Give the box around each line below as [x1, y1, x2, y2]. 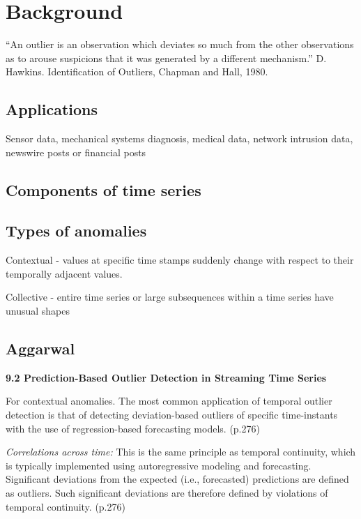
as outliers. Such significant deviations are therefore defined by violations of [6, 486, 328, 500]
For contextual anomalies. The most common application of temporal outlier [6, 393, 332, 408]
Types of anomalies [6, 220, 147, 241]
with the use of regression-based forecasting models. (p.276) [6, 421, 260, 435]
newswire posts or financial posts [6, 144, 146, 159]
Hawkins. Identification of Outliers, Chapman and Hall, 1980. [6, 64, 268, 79]
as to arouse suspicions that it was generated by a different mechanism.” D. [6, 50, 327, 65]
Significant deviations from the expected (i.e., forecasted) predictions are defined [6, 472, 349, 486]
